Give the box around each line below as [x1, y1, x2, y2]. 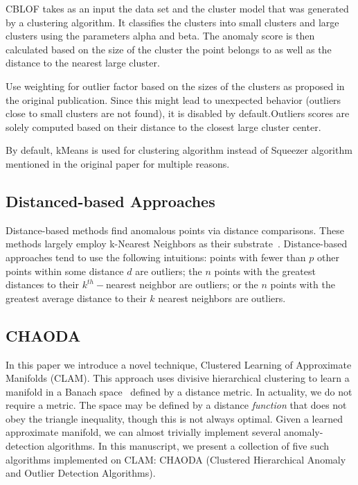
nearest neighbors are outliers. [158, 290, 286, 305]
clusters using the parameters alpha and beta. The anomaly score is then [6, 28, 315, 43]
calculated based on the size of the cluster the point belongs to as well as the [6, 42, 332, 56]
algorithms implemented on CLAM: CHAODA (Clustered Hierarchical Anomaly [6, 452, 346, 466]
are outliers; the [135, 263, 202, 278]
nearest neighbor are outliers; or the [106, 277, 258, 292]
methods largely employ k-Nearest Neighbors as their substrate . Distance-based [6, 236, 348, 251]
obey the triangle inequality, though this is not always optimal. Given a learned [6, 411, 343, 425]
